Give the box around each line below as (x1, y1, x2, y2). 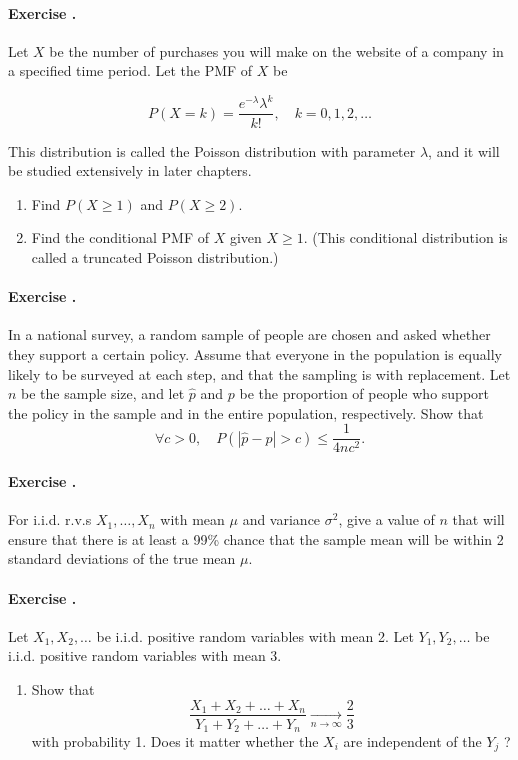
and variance (242, 509, 321, 530)
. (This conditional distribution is (303, 227, 508, 248)
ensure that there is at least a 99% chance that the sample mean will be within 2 (8, 528, 504, 549)
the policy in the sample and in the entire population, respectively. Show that (8, 402, 484, 423)
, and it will (428, 140, 500, 161)
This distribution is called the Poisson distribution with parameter (8, 140, 416, 161)
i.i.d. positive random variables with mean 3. (8, 645, 282, 666)
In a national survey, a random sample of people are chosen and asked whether (8, 324, 491, 345)
